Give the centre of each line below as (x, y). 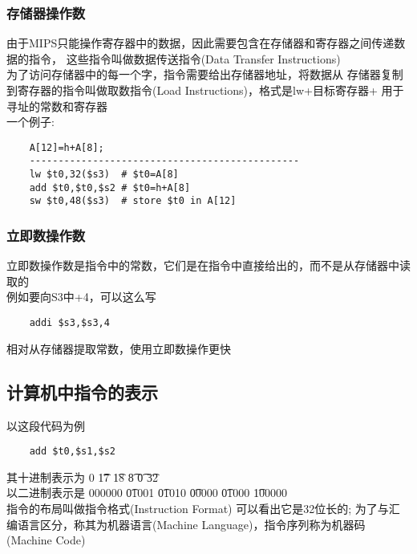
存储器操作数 (46, 12)
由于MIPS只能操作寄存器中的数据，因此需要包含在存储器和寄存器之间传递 (200, 43)
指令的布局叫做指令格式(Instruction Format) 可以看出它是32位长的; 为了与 (198, 508)
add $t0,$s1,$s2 (73, 452)
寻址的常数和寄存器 (57, 106)
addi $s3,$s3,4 (69, 323)
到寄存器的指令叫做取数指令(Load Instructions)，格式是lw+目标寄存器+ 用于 (205, 90)
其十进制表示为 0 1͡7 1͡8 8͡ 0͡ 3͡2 (82, 477)
